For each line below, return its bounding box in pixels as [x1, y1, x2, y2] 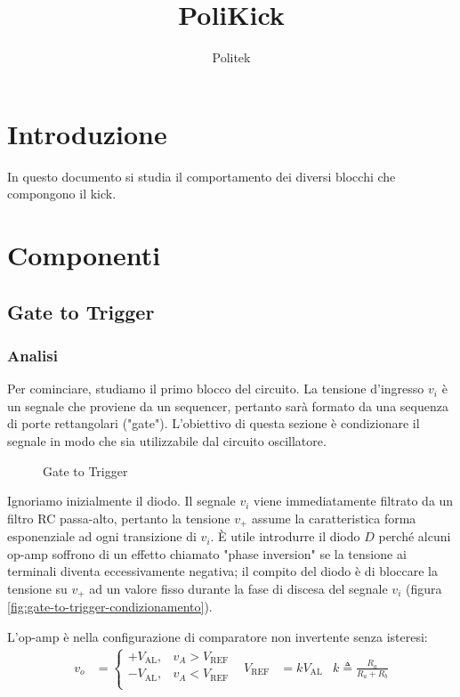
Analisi [7, 344, 58, 366]
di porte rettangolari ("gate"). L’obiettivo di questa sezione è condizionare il [7, 414, 420, 433]
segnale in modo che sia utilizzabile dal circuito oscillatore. [7, 432, 327, 450]
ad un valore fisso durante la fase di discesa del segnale [89, 579, 388, 598]
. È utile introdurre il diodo [210, 527, 360, 546]
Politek [212, 48, 251, 67]
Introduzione [7, 115, 167, 151]
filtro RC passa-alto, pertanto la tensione [7, 508, 230, 527]
